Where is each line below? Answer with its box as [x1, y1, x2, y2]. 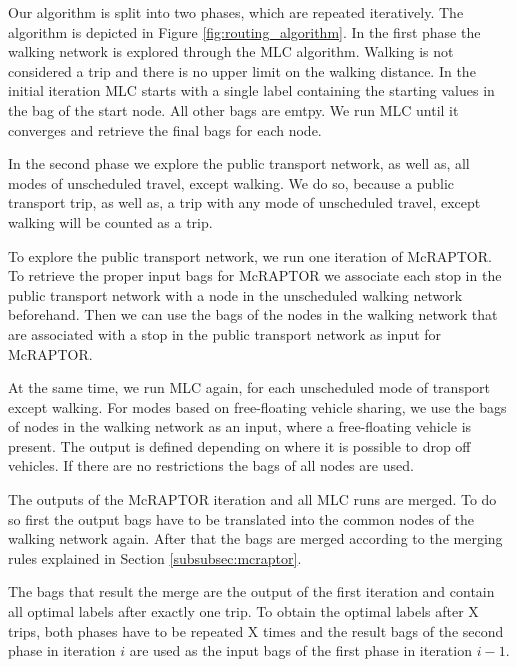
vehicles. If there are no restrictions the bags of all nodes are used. [8, 455, 414, 476]
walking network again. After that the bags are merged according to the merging [8, 528, 503, 549]
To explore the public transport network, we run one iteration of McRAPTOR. [8, 245, 492, 266]
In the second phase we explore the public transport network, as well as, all [8, 153, 470, 174]
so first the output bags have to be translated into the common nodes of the [8, 508, 474, 529]
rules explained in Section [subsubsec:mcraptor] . [8, 547, 302, 568]
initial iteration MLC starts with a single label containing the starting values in [8, 80, 495, 101]
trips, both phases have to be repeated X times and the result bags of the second [8, 620, 504, 641]
